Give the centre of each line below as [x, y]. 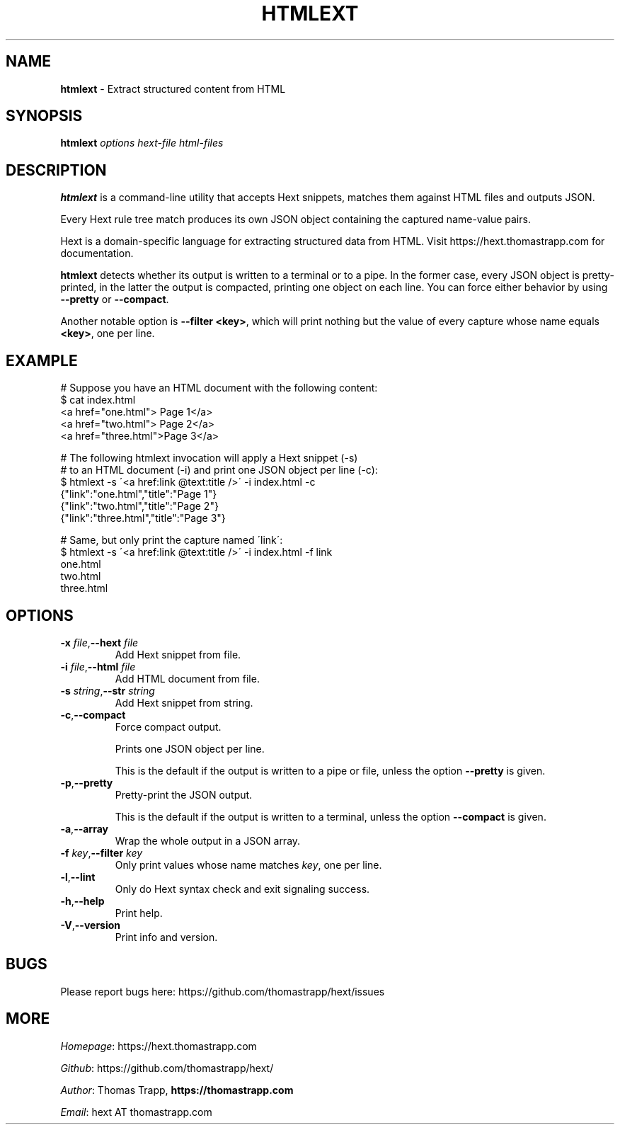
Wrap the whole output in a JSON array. [208, 840]
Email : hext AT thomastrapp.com [136, 1112]
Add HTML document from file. [187, 678]
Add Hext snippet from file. [178, 654]
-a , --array [84, 828]
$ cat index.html [98, 400]
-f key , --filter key [102, 852]
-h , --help [82, 901]
